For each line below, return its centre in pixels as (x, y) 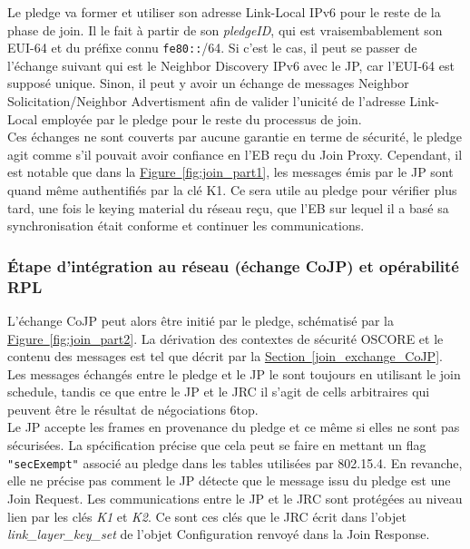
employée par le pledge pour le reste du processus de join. (201, 118)
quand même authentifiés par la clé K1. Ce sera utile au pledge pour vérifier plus (232, 190)
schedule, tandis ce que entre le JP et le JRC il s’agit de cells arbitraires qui (219, 392)
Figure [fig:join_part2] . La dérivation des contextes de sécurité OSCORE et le (225, 338)
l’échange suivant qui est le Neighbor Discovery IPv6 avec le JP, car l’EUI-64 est (231, 65)
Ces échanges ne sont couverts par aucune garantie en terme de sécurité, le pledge (235, 137)
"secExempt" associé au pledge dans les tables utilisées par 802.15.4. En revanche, (235, 462)
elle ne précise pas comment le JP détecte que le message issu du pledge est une (229, 480)
